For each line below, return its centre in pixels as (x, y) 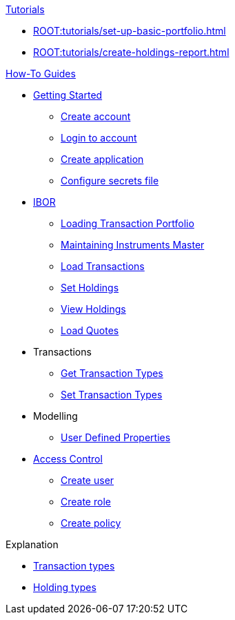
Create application (102, 159)
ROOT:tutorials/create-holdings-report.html (131, 52)
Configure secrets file (110, 181)
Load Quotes (90, 330)
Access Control (68, 459)
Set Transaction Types (112, 395)
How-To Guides (41, 74)
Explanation (32, 544)
